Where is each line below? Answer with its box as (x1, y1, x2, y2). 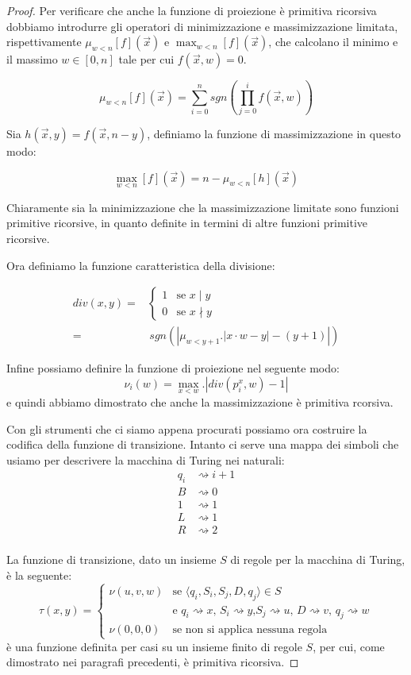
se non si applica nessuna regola (172, 624, 328, 636)
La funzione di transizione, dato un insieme (6, 551, 217, 568)
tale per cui (118, 51, 175, 67)
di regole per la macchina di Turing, (230, 551, 405, 568)
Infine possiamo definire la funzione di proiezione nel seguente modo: (6, 360, 340, 376)
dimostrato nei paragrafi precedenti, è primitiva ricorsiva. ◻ (6, 654, 299, 670)
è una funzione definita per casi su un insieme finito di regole (6, 638, 302, 654)
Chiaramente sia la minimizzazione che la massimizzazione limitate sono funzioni (6, 199, 399, 215)
